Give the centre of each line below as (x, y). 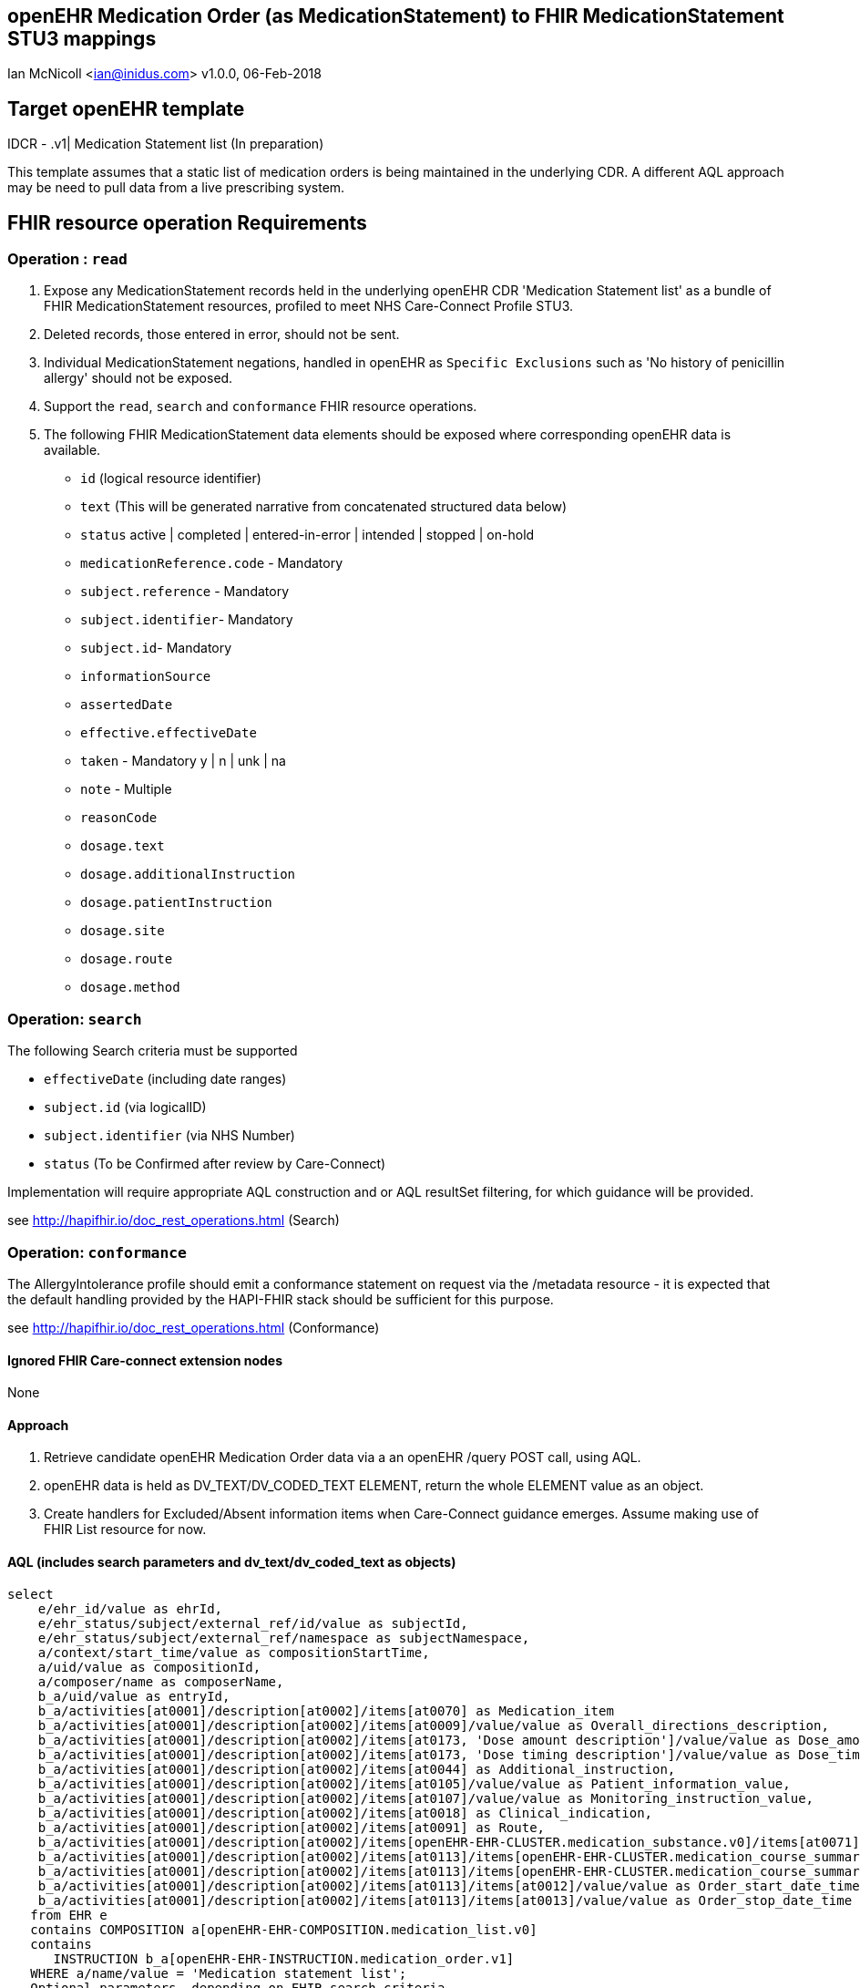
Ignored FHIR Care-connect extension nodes (145, 1360)
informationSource (146, 677)
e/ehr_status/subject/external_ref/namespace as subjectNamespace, (284, 1638)
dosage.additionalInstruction (188, 875)
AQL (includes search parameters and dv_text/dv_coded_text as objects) (232, 1562)
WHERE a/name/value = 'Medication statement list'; (219, 1973)
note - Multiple (126, 789)
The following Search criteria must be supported (153, 1051)
